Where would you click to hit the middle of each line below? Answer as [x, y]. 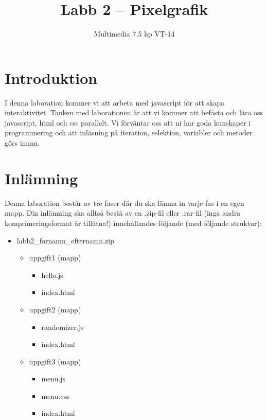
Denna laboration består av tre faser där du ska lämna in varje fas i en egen [124, 203]
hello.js [52, 275]
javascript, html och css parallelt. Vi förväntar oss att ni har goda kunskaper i [128, 122]
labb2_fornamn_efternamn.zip [65, 240]
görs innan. [22, 143]
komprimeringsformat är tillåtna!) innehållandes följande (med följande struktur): [133, 223]
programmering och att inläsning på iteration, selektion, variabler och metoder [129, 133]
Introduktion [51, 77]
